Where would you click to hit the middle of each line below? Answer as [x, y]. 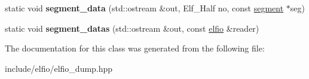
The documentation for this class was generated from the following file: [135, 48]
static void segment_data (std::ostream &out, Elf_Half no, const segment [144, 8]
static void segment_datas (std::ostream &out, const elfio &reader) [132, 28]
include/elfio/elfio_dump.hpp [59, 68]
